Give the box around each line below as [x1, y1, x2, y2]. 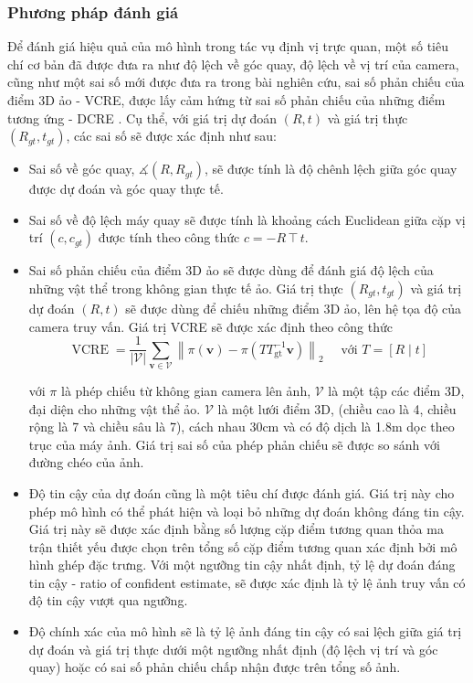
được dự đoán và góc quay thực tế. [28, 179, 224, 198]
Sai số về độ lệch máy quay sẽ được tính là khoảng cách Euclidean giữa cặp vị [28, 209, 466, 229]
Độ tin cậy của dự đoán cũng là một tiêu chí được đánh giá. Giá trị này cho [28, 483, 455, 502]
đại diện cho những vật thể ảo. [28, 399, 201, 418]
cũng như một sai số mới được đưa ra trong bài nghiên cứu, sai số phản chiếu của [7, 72, 465, 91]
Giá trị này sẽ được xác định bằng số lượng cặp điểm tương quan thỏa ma [28, 519, 444, 539]
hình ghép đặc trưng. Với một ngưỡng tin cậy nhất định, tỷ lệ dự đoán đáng [28, 555, 456, 574]
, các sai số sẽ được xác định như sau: [66, 126, 277, 145]
